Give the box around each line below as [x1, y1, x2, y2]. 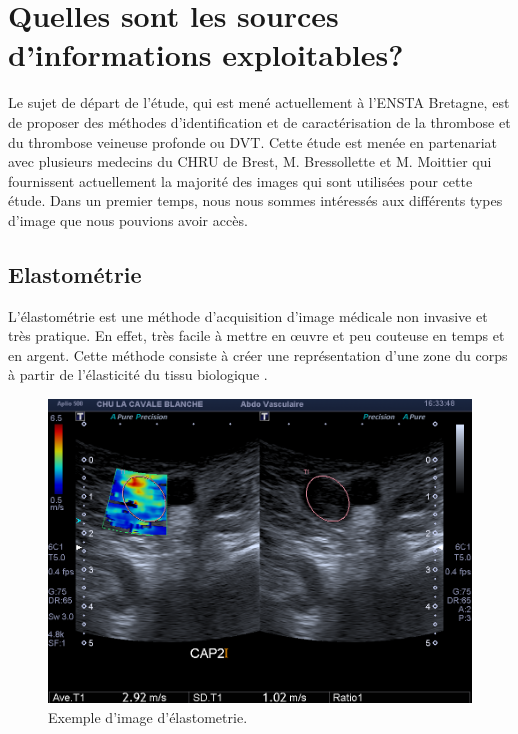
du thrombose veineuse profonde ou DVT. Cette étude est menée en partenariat [8, 131, 497, 152]
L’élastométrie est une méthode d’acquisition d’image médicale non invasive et [8, 305, 488, 326]
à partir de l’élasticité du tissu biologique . [8, 364, 268, 385]
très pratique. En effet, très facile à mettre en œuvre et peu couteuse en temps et [8, 325, 505, 346]
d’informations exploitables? [8, 34, 404, 75]
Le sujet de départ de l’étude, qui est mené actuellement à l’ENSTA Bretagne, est [8, 92, 510, 113]
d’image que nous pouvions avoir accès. [8, 209, 248, 230]
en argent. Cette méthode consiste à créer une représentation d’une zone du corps [8, 344, 508, 365]
